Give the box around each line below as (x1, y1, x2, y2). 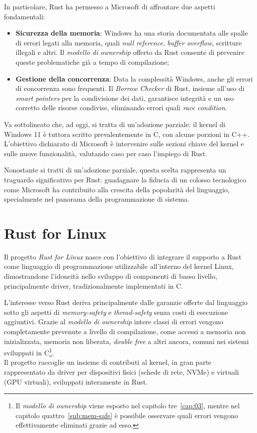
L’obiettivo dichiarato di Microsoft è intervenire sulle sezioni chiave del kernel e (4, 138, 244, 149)
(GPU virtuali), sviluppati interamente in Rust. (4, 376, 148, 387)
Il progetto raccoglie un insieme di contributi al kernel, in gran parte (4, 357, 212, 367)
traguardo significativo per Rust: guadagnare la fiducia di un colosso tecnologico (4, 174, 246, 184)
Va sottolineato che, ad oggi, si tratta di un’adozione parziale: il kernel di (4, 119, 225, 129)
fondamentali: (4, 11, 45, 21)
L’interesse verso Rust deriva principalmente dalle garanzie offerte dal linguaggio (4, 297, 248, 307)
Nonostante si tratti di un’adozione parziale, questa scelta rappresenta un (4, 165, 226, 175)
